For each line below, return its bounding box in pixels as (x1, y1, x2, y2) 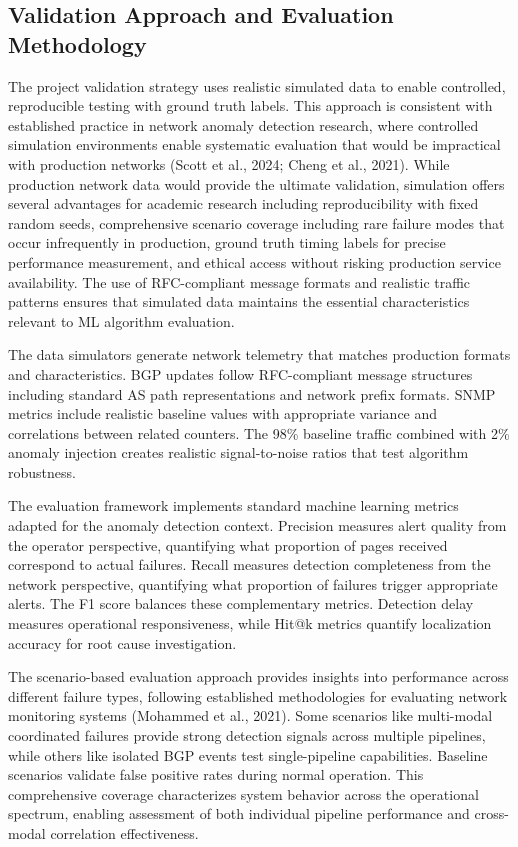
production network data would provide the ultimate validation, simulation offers (8, 173, 505, 194)
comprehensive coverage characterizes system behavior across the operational (8, 783, 479, 804)
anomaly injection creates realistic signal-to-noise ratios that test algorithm (8, 442, 469, 463)
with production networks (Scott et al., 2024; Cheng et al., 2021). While (8, 153, 450, 174)
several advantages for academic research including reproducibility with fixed (8, 193, 479, 214)
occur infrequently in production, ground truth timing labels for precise (8, 232, 446, 253)
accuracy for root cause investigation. (8, 632, 237, 653)
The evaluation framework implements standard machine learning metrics (8, 495, 459, 516)
